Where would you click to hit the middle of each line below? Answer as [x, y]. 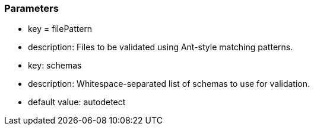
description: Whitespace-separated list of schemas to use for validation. [169, 84]
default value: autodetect [77, 102]
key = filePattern [60, 29]
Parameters [31, 8]
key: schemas [55, 66]
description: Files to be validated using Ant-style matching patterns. [161, 47]
